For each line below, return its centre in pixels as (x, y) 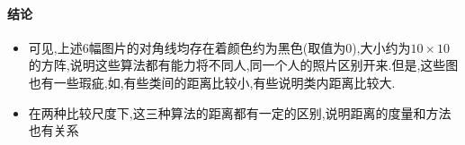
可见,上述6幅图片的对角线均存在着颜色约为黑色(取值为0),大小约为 (219, 47)
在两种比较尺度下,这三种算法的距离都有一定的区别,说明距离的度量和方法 (240, 112)
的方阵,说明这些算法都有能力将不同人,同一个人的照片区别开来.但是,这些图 (243, 65)
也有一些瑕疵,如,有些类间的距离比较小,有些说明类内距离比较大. (212, 82)
